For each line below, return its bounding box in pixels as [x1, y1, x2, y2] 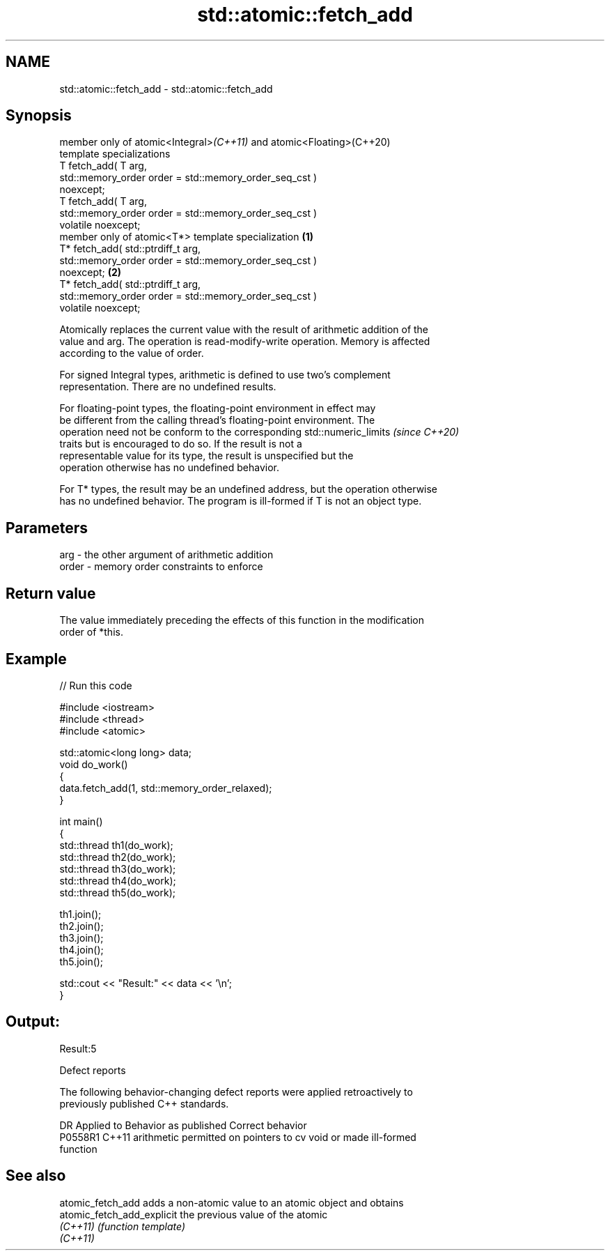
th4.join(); [59, 943, 104, 956]
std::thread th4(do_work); [59, 874, 176, 887]
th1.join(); [59, 907, 102, 920]
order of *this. [59, 626, 123, 638]
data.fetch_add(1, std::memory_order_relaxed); [59, 781, 272, 794]
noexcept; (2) [59, 266, 122, 279]
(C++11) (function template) [59, 1220, 186, 1232]
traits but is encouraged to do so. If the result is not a [59, 438, 302, 450]
